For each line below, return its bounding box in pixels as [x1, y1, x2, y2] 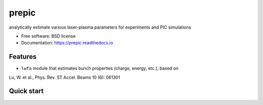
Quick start [9, 87, 44, 95]
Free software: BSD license [21, 33, 75, 39]
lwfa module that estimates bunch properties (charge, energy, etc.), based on [21, 66, 179, 71]
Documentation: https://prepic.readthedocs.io [21, 40, 113, 46]
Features [9, 52, 37, 61]
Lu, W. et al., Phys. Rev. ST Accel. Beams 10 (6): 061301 [9, 74, 120, 80]
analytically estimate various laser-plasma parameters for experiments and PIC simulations [9, 24, 191, 30]
